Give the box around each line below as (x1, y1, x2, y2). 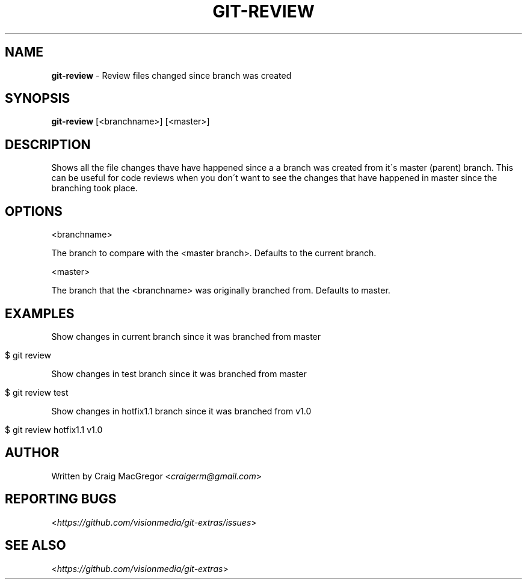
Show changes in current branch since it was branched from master (51, 331, 321, 342)
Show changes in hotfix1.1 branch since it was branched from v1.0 (51, 405, 312, 416)
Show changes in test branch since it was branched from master (51, 368, 307, 379)
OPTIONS (5, 203, 63, 219)
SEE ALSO (5, 538, 66, 553)
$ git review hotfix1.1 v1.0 (5, 424, 103, 435)
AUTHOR (5, 445, 60, 461)
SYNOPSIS (5, 91, 70, 106)
